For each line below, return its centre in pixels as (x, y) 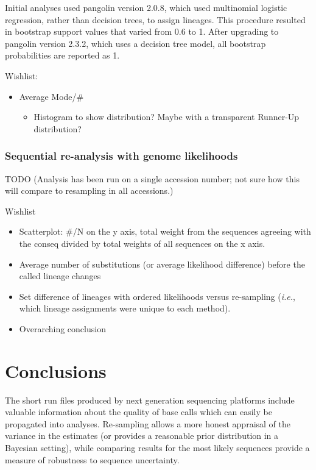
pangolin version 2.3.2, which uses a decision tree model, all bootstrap (135, 43)
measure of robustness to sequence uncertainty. (92, 459)
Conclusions (56, 370)
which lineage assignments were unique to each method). (125, 308)
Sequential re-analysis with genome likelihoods (121, 156)
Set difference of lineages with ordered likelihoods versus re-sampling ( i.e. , (157, 296)
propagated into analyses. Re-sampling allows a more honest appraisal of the (148, 423)
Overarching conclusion (62, 328)
